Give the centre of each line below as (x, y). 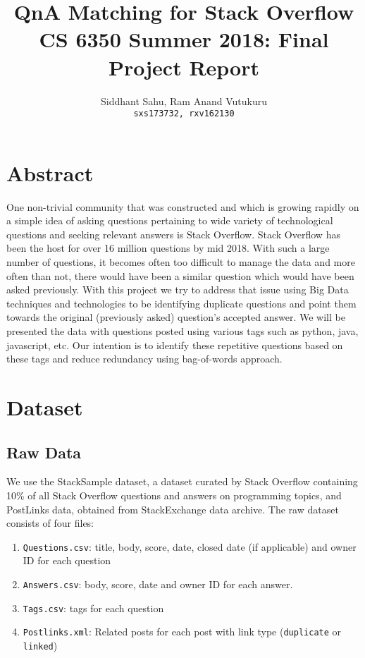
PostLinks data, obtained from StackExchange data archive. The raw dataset (173, 509)
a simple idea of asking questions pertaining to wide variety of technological (170, 220)
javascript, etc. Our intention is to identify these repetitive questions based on (175, 345)
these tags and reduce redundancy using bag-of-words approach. (144, 359)
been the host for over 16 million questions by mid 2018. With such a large (168, 248)
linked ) (40, 645)
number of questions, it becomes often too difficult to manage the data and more (181, 262)
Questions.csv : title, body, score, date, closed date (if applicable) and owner (190, 546)
